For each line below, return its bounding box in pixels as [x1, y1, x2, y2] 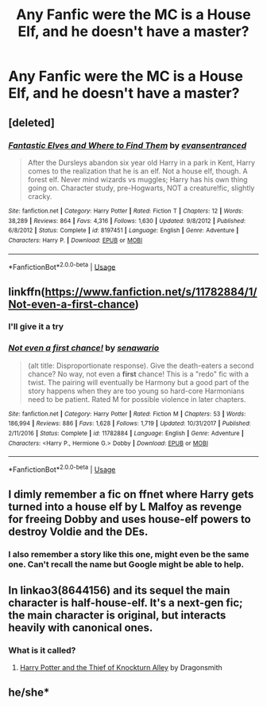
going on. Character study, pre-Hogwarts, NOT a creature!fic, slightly [27, 183, 255, 193]
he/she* [8, 686, 50, 700]
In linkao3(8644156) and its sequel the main [8, 583, 230, 597]
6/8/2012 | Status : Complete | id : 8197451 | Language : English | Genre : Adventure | [8, 227, 239, 235]
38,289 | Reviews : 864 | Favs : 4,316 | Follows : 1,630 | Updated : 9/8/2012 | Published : [8, 216, 246, 224]
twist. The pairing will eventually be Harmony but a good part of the [27, 377, 250, 387]
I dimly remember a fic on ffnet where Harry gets [8, 488, 254, 501]
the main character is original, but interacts [8, 608, 226, 622]
